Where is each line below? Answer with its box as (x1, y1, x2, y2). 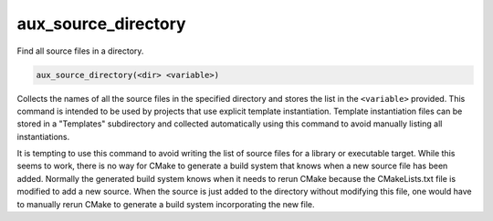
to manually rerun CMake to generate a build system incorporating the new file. (16, 198, 315, 209)
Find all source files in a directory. (16, 45, 144, 56)
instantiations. (16, 131, 70, 142)
